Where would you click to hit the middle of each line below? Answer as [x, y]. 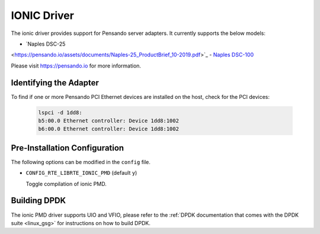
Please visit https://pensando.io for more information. [76, 66]
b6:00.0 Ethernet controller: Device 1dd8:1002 [108, 129]
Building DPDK [39, 201]
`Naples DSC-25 [46, 44]
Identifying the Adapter [55, 83]
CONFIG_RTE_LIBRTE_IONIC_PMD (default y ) [81, 173]
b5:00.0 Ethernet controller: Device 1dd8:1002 [108, 121]
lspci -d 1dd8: [60, 112]
